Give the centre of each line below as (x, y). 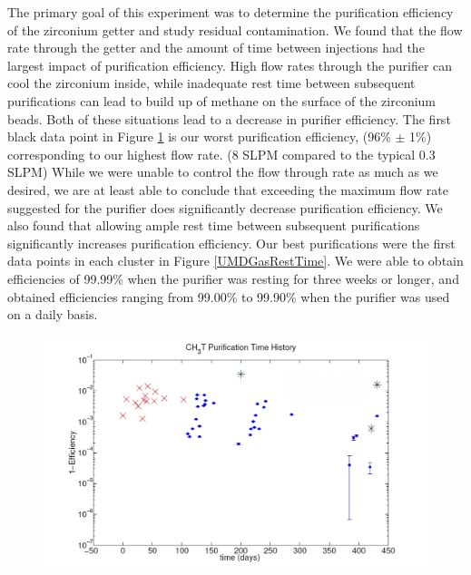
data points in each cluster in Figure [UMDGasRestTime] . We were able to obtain (235, 261)
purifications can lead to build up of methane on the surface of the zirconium (222, 100)
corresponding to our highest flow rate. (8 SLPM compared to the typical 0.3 (221, 154)
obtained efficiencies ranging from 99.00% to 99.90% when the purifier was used (229, 296)
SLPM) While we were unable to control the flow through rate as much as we (223, 172)
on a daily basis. (53, 314)
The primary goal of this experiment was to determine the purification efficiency (231, 12)
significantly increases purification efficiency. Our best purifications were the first (231, 243)
